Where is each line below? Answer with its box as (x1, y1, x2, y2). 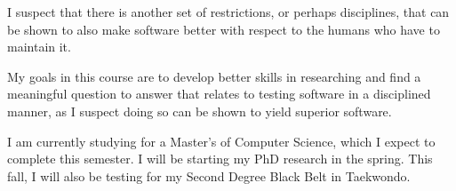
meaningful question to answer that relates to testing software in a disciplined (7, 84, 431, 103)
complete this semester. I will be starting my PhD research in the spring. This (7, 149, 433, 168)
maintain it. (7, 37, 71, 56)
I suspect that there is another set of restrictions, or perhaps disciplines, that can (7, 3, 450, 20)
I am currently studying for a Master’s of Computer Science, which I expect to (7, 131, 436, 150)
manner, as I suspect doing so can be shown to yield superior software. (7, 101, 392, 120)
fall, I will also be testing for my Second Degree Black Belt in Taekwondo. (7, 166, 411, 185)
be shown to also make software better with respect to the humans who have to (7, 20, 440, 38)
